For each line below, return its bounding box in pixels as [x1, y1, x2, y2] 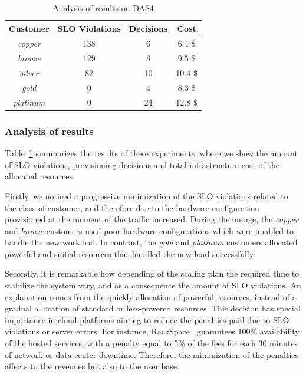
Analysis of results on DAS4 [52, 2, 154, 14]
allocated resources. [5, 170, 75, 182]
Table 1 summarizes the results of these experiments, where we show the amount [5, 147, 298, 159]
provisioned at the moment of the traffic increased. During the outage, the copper [5, 213, 298, 225]
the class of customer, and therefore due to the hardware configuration [5, 201, 259, 214]
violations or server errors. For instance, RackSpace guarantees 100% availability [5, 325, 300, 337]
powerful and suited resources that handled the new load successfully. [5, 247, 255, 260]
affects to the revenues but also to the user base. [5, 360, 179, 372]
